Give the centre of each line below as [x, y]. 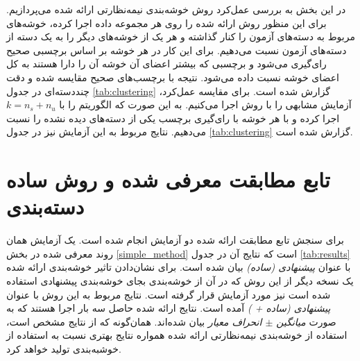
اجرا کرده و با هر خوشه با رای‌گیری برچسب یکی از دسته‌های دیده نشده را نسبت [173, 118]
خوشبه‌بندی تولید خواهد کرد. [64, 349]
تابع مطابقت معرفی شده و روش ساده [168, 179]
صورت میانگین [306, 321]
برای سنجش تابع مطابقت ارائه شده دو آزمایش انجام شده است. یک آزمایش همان [175, 240]
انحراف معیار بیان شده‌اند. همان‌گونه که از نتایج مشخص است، [134, 321]
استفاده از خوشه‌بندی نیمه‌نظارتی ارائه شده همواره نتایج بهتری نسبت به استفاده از [177, 335]
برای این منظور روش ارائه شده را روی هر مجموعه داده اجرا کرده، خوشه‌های [166, 23]
